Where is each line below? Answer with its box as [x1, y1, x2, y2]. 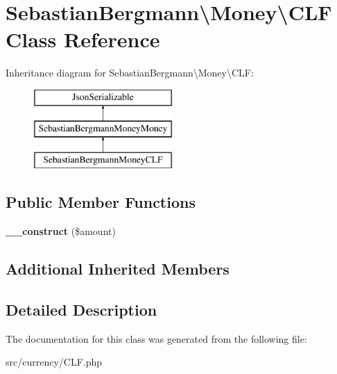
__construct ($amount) [6, 224, 116, 238]
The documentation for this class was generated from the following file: [6, 331, 307, 345]
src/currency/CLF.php [6, 355, 103, 369]
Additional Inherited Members [6, 258, 230, 279]
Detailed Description [6, 298, 157, 320]
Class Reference [6, 25, 160, 54]
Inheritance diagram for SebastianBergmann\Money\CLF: [6, 65, 254, 80]
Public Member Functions [6, 191, 196, 213]
